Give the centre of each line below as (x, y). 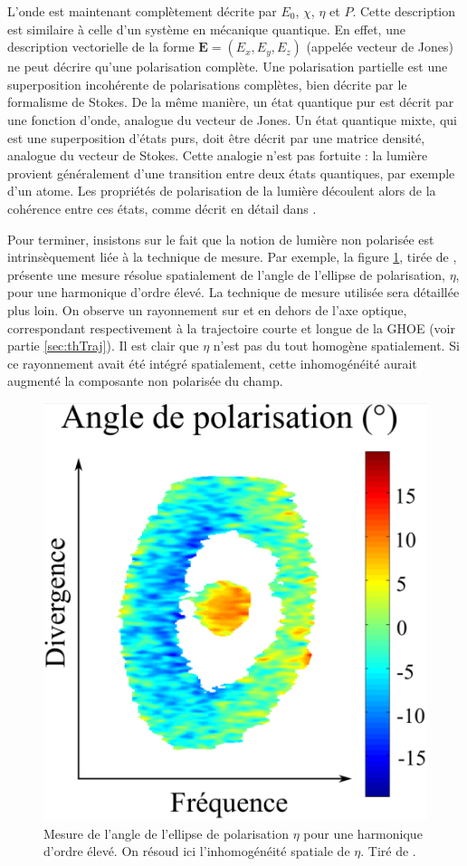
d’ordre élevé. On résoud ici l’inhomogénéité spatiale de (197, 851)
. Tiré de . (388, 851)
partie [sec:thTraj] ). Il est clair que (103, 346)
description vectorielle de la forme (101, 47)
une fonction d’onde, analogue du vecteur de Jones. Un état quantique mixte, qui (232, 119)
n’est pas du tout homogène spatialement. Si (336, 346)
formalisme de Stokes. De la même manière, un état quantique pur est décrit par (231, 102)
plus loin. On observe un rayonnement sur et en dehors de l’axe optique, (207, 309)
